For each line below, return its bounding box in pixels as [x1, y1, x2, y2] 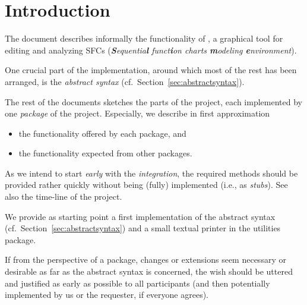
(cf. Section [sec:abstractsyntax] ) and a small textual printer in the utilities [5, 222, 281, 234]
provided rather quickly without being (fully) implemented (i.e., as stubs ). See [5, 178, 288, 191]
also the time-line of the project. [5, 190, 122, 203]
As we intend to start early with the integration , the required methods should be [5, 166, 298, 179]
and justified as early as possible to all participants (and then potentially [5, 276, 270, 289]
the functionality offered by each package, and [18, 127, 186, 139]
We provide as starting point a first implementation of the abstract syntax [5, 210, 276, 222]
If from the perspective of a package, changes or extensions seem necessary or [5, 253, 286, 266]
